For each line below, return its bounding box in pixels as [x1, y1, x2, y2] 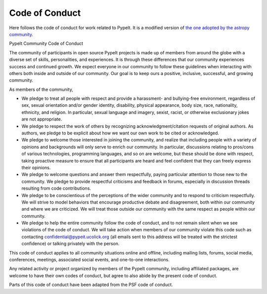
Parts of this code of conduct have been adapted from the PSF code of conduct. [9, 282, 173, 288]
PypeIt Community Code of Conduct [9, 41, 84, 46]
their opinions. [21, 165, 51, 170]
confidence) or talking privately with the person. [21, 241, 120, 247]
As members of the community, [9, 86, 74, 92]
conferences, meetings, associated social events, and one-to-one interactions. [9, 257, 170, 263]
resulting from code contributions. [21, 185, 91, 191]
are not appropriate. [21, 116, 62, 122]
